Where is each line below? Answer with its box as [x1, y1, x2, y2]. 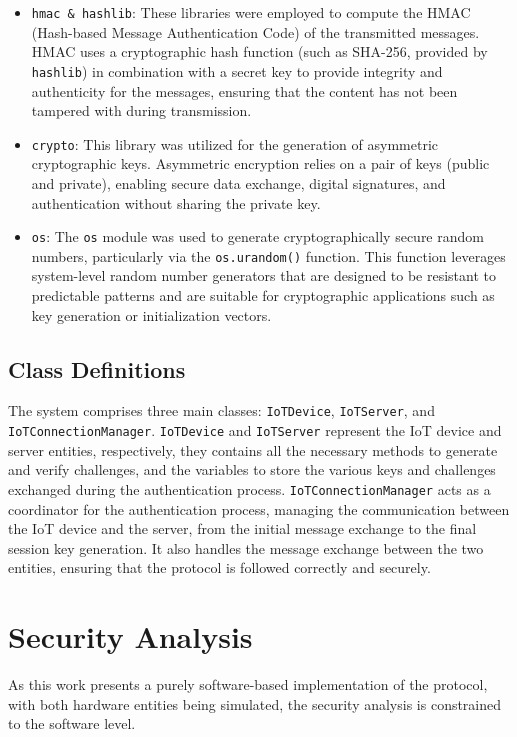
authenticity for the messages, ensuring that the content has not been [31, 80, 458, 101]
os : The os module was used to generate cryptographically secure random [31, 226, 484, 247]
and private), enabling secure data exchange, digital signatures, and [31, 172, 446, 193]
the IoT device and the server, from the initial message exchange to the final [8, 518, 477, 539]
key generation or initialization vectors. [31, 304, 272, 325]
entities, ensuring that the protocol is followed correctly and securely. [8, 557, 431, 578]
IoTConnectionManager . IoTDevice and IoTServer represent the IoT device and [8, 420, 502, 441]
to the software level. [8, 713, 136, 734]
